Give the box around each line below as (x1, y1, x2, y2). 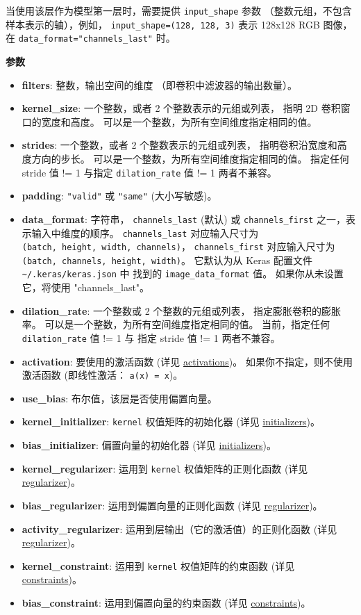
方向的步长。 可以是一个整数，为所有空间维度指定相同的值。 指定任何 (31, 151, 350, 165)
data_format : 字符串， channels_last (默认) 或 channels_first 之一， (22, 211, 346, 226)
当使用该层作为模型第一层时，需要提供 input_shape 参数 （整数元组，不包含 (6, 3, 352, 17)
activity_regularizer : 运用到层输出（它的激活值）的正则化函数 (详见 (22, 521, 337, 536)
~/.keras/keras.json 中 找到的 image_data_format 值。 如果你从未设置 (22, 266, 344, 281)
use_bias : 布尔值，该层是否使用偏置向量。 (22, 391, 217, 405)
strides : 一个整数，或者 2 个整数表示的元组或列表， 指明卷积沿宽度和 (22, 138, 337, 152)
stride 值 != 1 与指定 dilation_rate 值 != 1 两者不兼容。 (22, 165, 277, 179)
